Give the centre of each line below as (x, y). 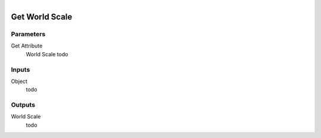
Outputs (23, 105)
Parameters (28, 34)
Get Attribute (27, 46)
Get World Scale (42, 17)
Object (19, 81)
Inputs (21, 69)
